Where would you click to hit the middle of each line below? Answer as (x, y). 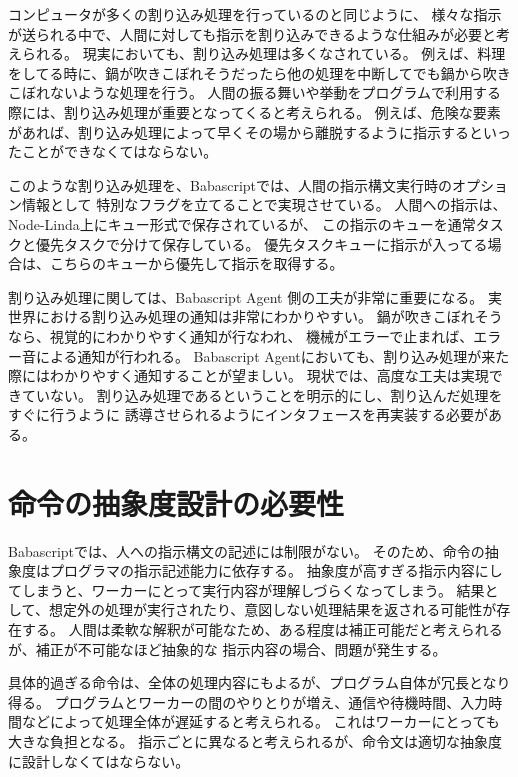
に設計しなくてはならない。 (99, 760)
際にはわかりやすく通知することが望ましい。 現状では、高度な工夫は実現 (248, 375)
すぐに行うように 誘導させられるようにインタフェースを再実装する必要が (248, 414)
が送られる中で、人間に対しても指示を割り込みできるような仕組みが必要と (252, 33)
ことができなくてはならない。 (119, 151)
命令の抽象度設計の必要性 (176, 502)
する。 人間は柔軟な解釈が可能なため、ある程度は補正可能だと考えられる (262, 628)
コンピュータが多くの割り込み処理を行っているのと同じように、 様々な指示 (255, 14)
